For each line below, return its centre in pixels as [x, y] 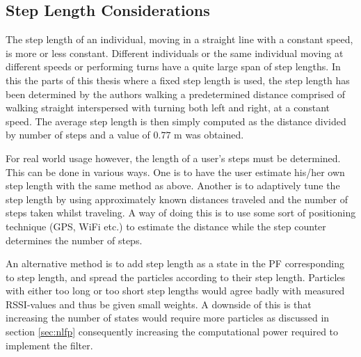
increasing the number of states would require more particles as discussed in [168, 318]
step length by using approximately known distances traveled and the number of [177, 199]
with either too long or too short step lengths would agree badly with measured [175, 291]
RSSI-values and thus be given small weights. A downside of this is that [159, 304]
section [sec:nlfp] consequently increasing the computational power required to [172, 332]
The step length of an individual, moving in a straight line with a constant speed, [179, 39]
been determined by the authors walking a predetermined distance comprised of [176, 94]
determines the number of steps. [74, 240]
